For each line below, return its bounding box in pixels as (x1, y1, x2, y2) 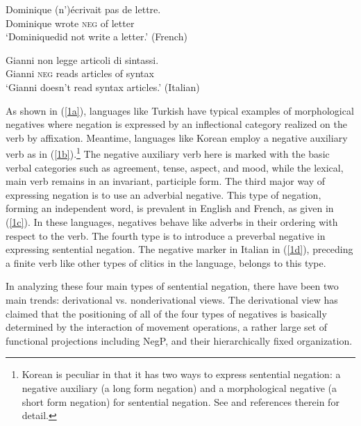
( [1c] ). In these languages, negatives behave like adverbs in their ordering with (6, 214, 338, 229)
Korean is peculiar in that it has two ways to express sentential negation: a (22, 367, 341, 382)
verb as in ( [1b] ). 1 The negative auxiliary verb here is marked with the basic (6, 145, 330, 161)
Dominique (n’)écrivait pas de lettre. (6, 2, 161, 16)
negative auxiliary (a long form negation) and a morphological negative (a (22, 380, 337, 395)
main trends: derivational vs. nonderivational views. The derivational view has (6, 292, 338, 306)
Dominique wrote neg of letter (6, 15, 135, 30)
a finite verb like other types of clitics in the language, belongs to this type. (6, 255, 326, 270)
